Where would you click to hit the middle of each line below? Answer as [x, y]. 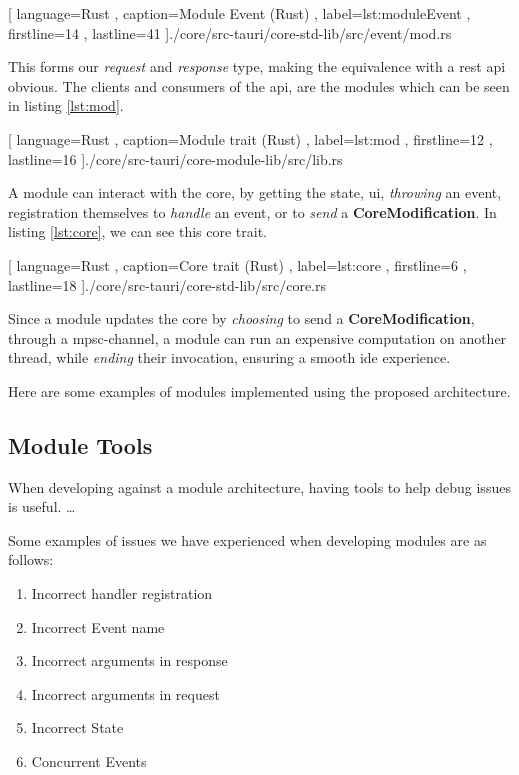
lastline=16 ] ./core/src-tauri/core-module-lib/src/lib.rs [175, 158]
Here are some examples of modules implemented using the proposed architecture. [259, 390]
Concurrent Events [89, 761]
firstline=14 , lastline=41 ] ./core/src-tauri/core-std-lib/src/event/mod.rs [230, 32]
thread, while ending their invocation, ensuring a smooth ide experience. [229, 357]
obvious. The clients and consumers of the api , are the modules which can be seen [259, 85]
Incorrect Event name [98, 626]
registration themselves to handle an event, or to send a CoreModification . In [252, 211]
